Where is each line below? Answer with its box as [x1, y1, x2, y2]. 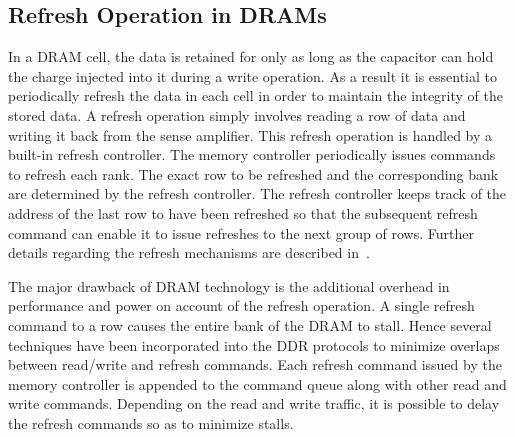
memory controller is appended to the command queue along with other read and [8, 373, 507, 394]
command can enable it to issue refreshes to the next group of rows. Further [8, 222, 474, 243]
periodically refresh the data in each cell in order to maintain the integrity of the [8, 85, 503, 106]
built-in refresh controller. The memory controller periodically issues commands [8, 144, 496, 165]
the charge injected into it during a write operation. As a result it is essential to [8, 65, 498, 86]
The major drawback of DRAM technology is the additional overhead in [8, 275, 450, 296]
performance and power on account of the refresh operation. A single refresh [8, 295, 475, 316]
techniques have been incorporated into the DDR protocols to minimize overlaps [8, 334, 500, 355]
